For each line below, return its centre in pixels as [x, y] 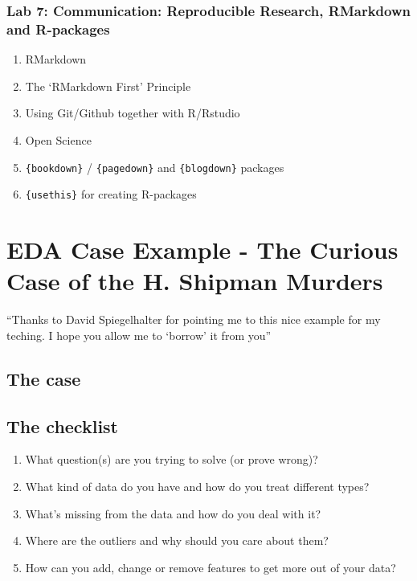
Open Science [58, 139]
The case [44, 378]
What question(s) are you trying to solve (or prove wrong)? [172, 459]
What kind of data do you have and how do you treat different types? [197, 486]
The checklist [62, 426]
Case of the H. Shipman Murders [195, 281]
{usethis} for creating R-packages [111, 194]
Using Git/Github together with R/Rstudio [133, 113]
